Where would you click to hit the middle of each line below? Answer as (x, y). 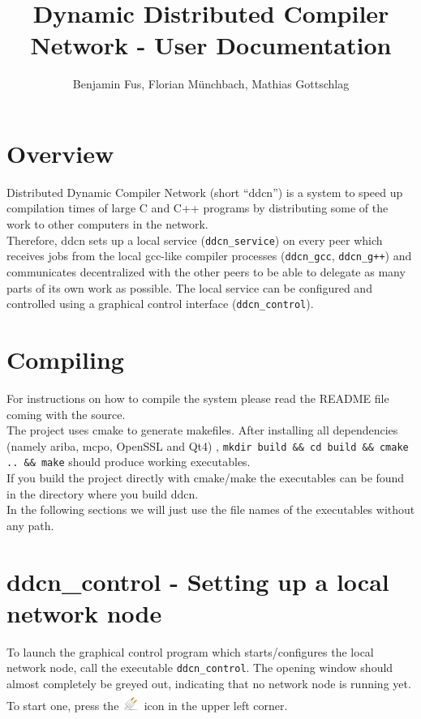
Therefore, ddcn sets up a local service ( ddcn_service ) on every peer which (195, 240)
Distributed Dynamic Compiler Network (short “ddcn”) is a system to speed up (205, 192)
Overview (60, 153)
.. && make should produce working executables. (129, 462)
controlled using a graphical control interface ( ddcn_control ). (160, 304)
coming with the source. (66, 414)
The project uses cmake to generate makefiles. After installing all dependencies (202, 430)
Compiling (65, 359)
